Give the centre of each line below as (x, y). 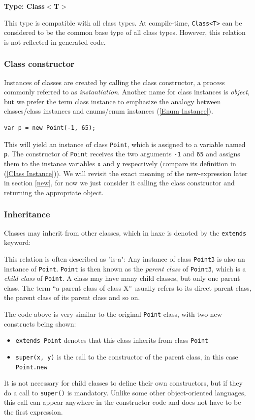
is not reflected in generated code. (55, 42)
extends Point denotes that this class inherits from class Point (112, 340)
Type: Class (24, 6)
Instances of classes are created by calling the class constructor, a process (114, 82)
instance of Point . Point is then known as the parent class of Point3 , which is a (125, 268)
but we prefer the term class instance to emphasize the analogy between (112, 101)
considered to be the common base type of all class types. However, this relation (125, 32)
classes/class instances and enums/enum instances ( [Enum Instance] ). (109, 111)
